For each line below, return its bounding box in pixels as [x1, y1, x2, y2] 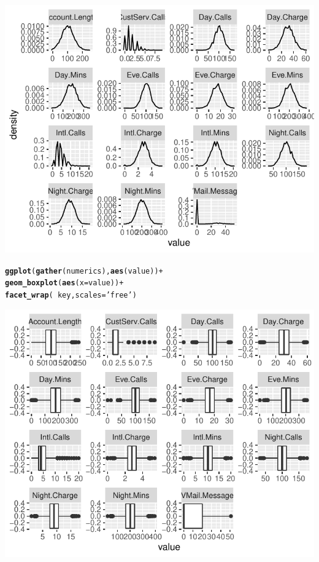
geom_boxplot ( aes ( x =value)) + [5, 279, 124, 288]
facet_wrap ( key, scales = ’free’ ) [5, 291, 137, 300]
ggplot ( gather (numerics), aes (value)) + [5, 266, 163, 275]
